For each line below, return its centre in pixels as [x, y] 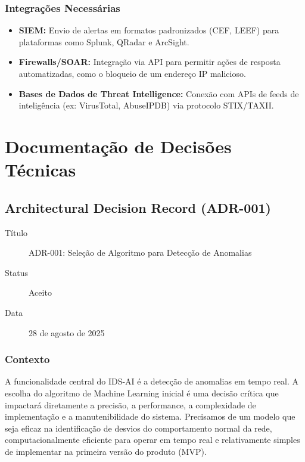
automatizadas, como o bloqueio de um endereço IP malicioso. [132, 73]
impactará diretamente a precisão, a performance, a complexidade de [130, 404]
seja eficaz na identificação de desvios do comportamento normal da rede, [139, 428]
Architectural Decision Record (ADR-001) [138, 207]
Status [16, 272]
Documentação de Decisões [118, 146]
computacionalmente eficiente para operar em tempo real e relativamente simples [152, 440]
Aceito [40, 292]
